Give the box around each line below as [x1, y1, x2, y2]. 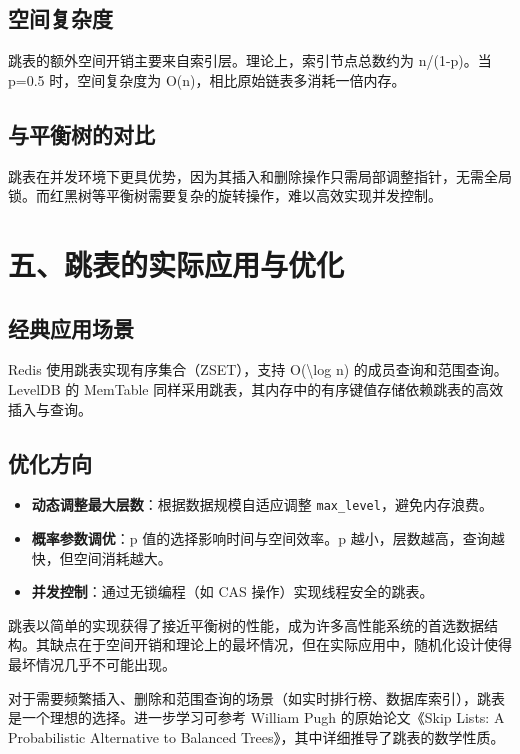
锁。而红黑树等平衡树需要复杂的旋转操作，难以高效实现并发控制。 [8, 185, 442, 206]
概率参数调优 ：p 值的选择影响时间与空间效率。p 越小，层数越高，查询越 [31, 528, 505, 548]
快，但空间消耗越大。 [31, 547, 172, 568]
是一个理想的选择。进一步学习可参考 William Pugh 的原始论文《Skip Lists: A [8, 707, 505, 728]
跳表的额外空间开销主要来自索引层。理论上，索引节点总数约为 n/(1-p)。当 [8, 50, 492, 71]
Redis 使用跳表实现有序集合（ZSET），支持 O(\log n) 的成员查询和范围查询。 [8, 359, 508, 380]
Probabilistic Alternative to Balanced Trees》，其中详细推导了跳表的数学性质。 [8, 726, 505, 747]
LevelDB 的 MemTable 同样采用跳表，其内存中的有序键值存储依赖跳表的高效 [8, 378, 504, 399]
